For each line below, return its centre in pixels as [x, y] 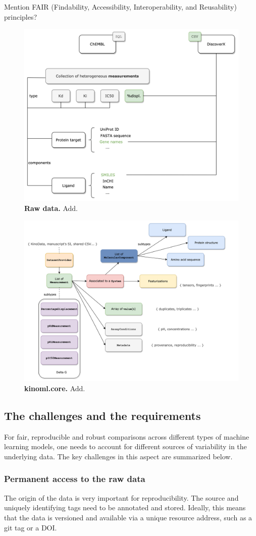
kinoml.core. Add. [55, 388]
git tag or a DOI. [31, 527]
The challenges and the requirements [103, 415]
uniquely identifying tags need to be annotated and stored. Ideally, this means [125, 507]
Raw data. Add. [51, 208]
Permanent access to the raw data [75, 479]
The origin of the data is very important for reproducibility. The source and [121, 497]
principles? [21, 16]
